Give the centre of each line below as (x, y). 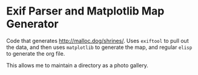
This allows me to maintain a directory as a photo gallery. (77, 65)
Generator (32, 24)
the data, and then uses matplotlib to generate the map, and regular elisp (99, 47)
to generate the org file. (36, 53)
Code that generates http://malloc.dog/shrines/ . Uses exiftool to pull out (97, 41)
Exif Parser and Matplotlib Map (85, 11)
